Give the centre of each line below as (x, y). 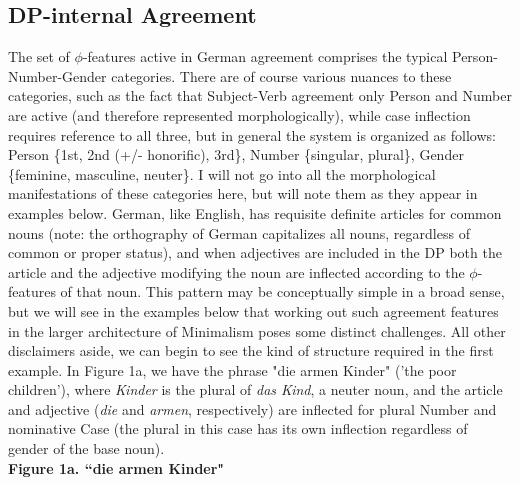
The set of (39, 56)
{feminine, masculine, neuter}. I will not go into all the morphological (222, 173)
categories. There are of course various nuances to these (281, 75)
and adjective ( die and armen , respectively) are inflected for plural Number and (252, 408)
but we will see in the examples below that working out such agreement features (253, 310)
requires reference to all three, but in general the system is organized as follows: (252, 134)
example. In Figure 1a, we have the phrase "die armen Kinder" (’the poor (232, 369)
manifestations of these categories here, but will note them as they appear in (243, 193)
